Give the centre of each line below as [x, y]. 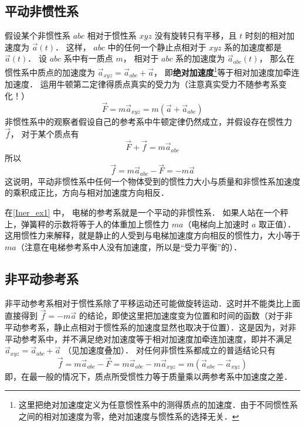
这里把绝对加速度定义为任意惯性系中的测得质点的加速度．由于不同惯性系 [158, 405]
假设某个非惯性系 [38, 35]
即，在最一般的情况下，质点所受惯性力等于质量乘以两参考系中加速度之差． [148, 376]
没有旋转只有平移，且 [196, 35]
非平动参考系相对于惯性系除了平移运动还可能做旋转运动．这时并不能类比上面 [152, 303]
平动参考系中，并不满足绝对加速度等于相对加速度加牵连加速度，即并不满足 [148, 338]
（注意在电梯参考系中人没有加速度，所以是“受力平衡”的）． [129, 246]
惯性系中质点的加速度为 [50, 72]
